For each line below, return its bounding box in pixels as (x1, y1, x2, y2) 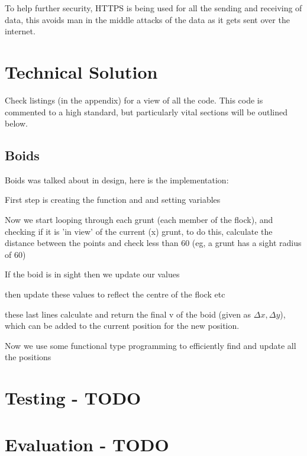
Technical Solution (5, 59, 158, 83)
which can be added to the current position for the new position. (5, 319, 240, 332)
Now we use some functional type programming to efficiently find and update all (5, 339, 296, 351)
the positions (5, 351, 51, 363)
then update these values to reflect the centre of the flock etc (5, 288, 225, 300)
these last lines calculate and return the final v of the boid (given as (5, 308, 251, 320)
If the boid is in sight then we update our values (5, 268, 180, 280)
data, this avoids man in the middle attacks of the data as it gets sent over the (5, 13, 290, 25)
